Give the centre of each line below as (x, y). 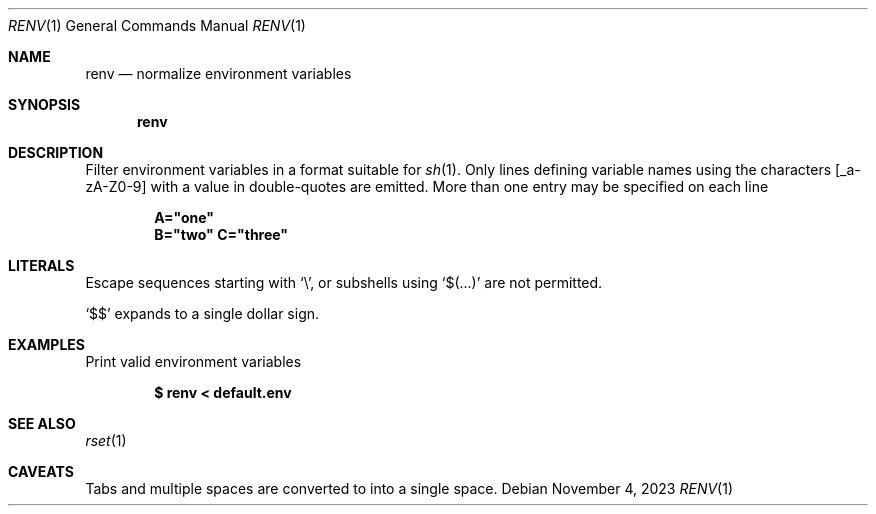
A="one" (184, 217)
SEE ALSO (42, 423)
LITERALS (41, 265)
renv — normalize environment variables (218, 73)
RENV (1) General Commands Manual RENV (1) (157, 25)
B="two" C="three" (221, 234)
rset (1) (106, 440)
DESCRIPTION (56, 152)
